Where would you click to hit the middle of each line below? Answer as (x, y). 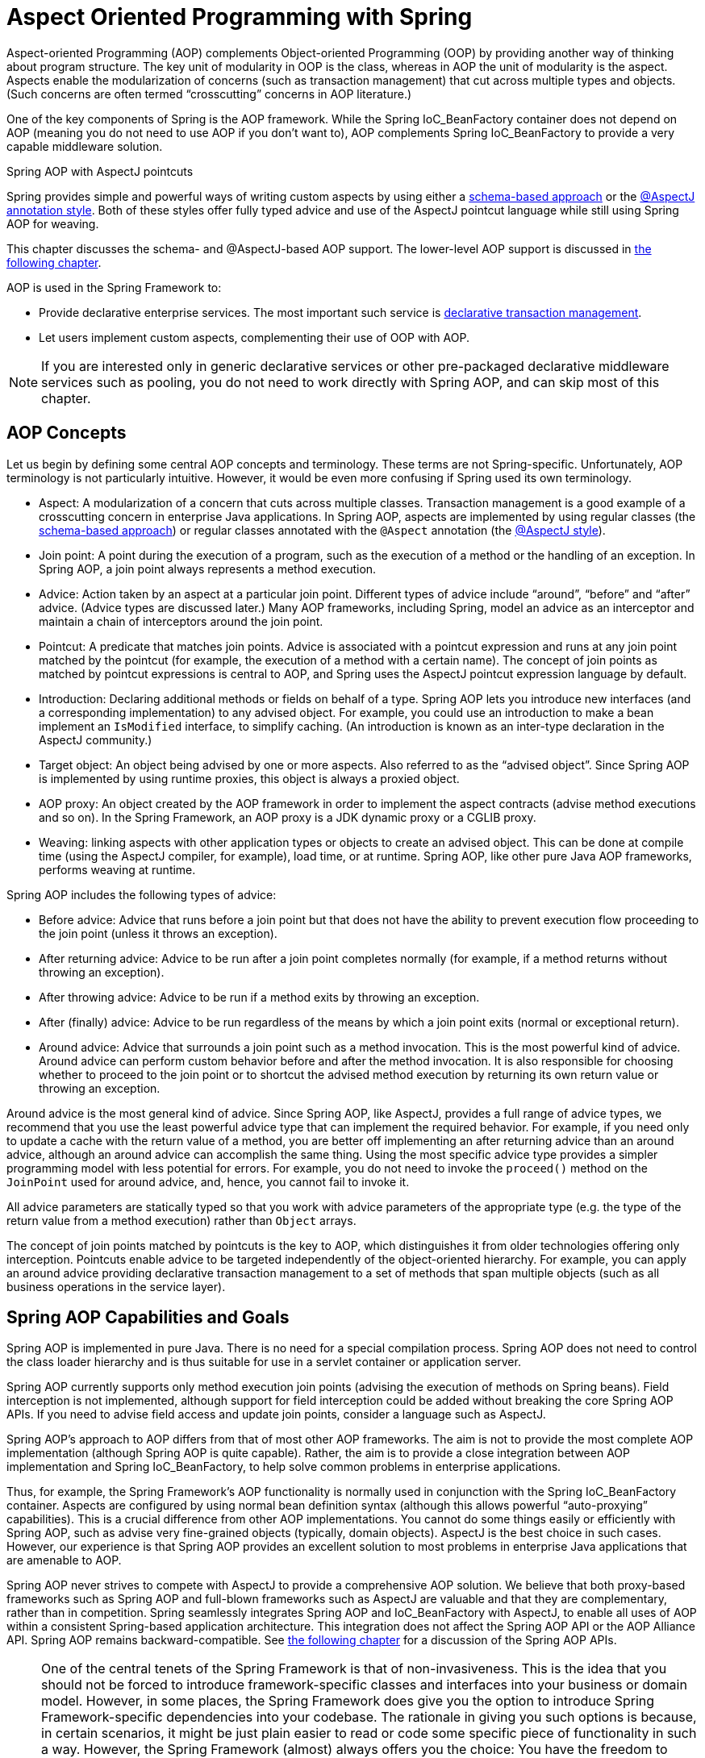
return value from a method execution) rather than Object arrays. (181, 1220)
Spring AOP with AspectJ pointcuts (100, 171)
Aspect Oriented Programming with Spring (240, 17)
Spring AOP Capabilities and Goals (148, 1318)
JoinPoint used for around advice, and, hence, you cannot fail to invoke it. (208, 1181)
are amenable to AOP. (64, 1560)
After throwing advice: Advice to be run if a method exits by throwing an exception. (259, 997)
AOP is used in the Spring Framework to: (114, 287)
